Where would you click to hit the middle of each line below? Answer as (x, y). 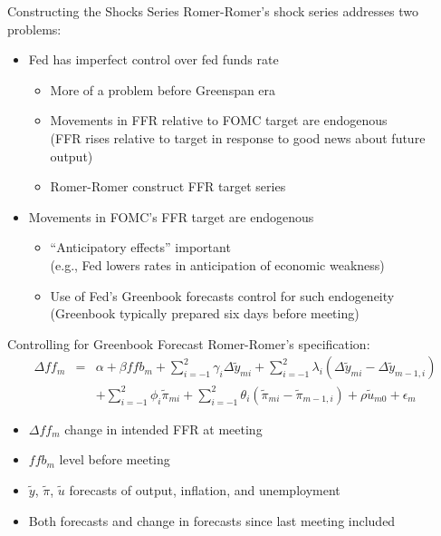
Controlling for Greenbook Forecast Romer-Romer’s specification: (189, 343)
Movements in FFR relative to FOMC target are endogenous (219, 120)
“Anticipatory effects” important (140, 247)
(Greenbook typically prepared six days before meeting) (205, 313)
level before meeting (115, 459)
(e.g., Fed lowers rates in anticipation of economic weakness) (217, 264)
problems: (34, 29)
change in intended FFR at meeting (163, 429)
